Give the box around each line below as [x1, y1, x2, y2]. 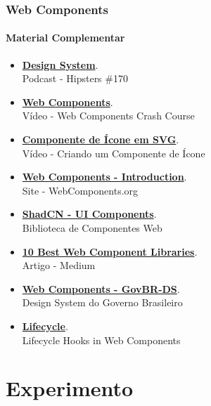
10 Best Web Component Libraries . [22, 244, 198, 258]
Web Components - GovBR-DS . [22, 281, 180, 296]
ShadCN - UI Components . [22, 207, 157, 221]
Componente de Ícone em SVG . [22, 132, 179, 147]
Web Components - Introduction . [22, 169, 187, 184]
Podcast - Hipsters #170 [22, 71, 128, 86]
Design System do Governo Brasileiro [22, 295, 183, 310]
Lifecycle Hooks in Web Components [22, 332, 181, 347]
